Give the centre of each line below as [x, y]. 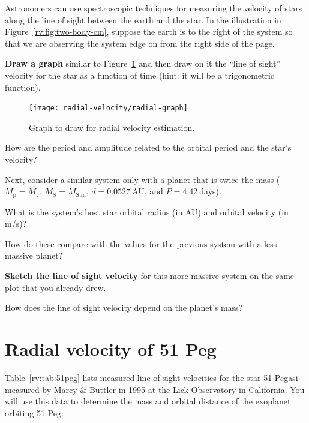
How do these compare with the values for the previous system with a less [141, 243]
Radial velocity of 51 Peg [111, 348]
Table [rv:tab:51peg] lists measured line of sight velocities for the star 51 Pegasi [151, 377]
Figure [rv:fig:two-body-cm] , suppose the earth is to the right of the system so [149, 31]
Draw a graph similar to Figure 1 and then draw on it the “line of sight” [143, 63]
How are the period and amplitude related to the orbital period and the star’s [148, 147]
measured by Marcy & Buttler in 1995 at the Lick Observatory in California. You [155, 389]
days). [210, 191]
